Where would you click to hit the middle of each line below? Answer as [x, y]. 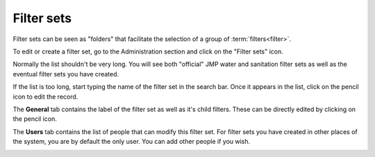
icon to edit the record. [45, 97]
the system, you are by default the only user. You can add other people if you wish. [132, 142]
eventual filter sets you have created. [66, 74]
